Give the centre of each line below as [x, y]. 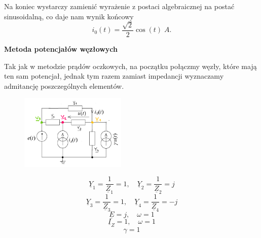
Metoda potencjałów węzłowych [61, 49]
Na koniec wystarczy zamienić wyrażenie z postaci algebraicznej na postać [119, 6]
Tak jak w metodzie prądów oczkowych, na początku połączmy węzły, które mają [130, 66]
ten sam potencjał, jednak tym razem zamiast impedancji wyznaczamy [114, 76]
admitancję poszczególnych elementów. [64, 86]
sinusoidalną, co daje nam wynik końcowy [69, 16]
